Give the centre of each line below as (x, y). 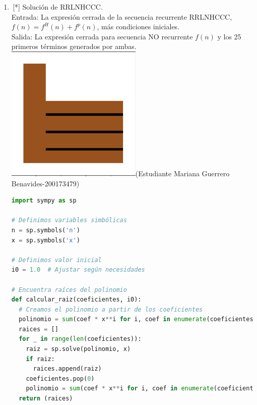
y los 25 (229, 36)
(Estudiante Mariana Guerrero (182, 173)
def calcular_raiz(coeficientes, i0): (76, 300)
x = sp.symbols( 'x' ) (46, 240)
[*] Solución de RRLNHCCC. (58, 7)
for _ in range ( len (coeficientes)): (80, 339)
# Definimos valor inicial (56, 260)
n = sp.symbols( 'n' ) (46, 230)
